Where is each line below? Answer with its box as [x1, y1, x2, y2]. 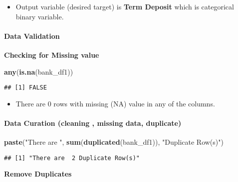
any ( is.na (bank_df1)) [4, 66, 73, 77]
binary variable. [15, 11, 64, 21]
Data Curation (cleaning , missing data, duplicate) [4, 118, 182, 128]
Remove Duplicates [4, 169, 72, 179]
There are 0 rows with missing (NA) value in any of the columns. [15, 98, 215, 108]
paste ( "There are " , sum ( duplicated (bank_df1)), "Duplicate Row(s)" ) [4, 137, 224, 147]
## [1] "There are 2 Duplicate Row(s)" [4, 154, 140, 162]
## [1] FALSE [4, 84, 47, 91]
